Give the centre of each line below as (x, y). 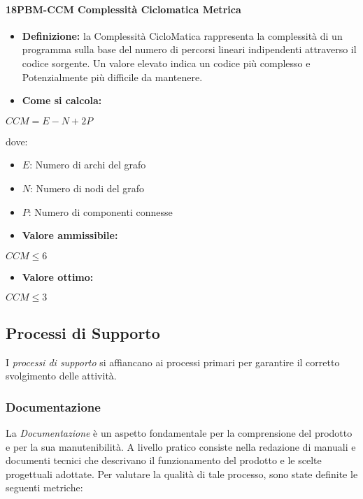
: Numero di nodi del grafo (87, 188)
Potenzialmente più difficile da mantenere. (112, 77)
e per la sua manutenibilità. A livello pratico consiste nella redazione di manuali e (181, 446)
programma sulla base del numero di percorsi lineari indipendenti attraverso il (189, 49)
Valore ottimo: (58, 276)
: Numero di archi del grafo (88, 165)
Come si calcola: (62, 100)
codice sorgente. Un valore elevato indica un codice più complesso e (166, 63)
